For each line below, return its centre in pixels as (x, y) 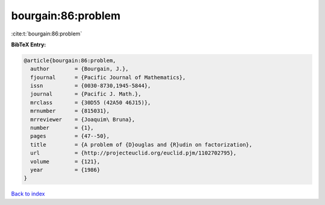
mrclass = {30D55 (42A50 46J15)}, (91, 102)
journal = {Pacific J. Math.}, (86, 94)
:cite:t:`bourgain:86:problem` (47, 34)
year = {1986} (65, 170)
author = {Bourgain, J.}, (79, 69)
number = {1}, (62, 128)
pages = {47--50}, (70, 136)
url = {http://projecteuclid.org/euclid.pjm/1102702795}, (134, 153)
